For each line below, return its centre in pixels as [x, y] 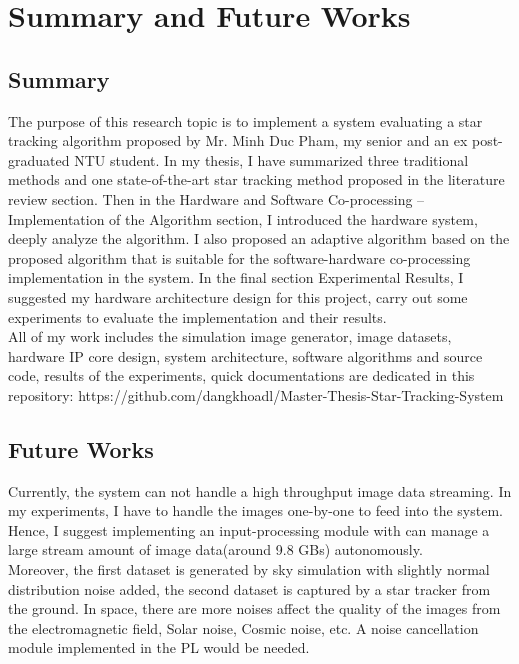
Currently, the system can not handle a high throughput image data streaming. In [260, 490]
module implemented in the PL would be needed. [159, 647]
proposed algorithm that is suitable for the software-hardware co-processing [239, 257]
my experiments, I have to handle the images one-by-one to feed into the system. [255, 510]
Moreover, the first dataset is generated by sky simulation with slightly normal [249, 569]
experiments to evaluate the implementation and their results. [197, 316]
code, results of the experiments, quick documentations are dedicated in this [241, 375]
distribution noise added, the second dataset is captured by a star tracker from [249, 588]
